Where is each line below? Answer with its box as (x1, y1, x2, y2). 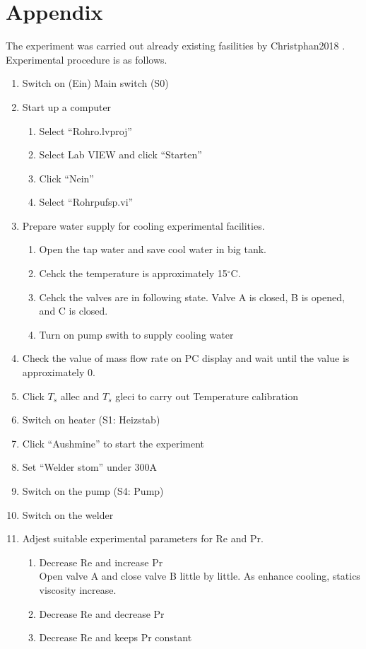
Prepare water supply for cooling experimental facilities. (22, 218, 265, 233)
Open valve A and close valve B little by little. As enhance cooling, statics (39, 568, 360, 583)
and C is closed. (39, 303, 108, 318)
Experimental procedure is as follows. (6, 52, 167, 66)
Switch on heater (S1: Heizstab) (22, 412, 160, 427)
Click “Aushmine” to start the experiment (22, 435, 205, 450)
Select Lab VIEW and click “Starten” (39, 147, 202, 162)
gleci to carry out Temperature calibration (115, 388, 298, 403)
